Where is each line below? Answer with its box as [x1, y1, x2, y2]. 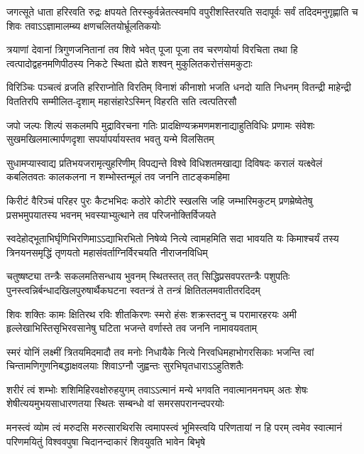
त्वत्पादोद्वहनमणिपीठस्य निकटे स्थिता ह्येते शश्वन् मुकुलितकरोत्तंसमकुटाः [6, 55, 253, 70]
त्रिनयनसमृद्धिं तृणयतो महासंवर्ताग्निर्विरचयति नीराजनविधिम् [6, 244, 208, 259]
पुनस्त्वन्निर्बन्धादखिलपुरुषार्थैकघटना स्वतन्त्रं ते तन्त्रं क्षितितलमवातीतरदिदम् [6, 282, 260, 297]
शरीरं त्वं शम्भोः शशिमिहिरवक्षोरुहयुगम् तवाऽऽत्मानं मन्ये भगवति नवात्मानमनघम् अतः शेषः [6, 382, 308, 396]
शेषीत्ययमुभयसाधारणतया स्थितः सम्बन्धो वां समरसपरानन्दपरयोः [6, 396, 224, 411]
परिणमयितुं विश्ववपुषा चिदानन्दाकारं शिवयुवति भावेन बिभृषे [6, 433, 206, 448]
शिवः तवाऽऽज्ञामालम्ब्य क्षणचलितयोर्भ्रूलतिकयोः [6, 18, 161, 33]
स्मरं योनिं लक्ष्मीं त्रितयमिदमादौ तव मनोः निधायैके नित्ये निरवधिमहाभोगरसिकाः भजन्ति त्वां [6, 344, 314, 359]
